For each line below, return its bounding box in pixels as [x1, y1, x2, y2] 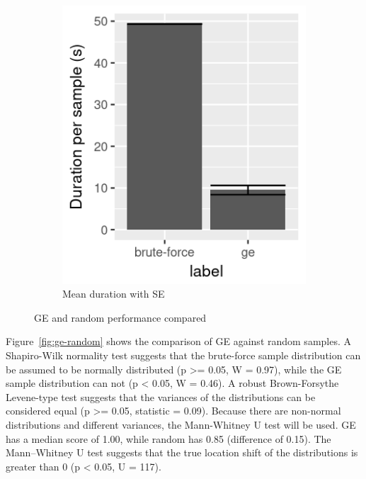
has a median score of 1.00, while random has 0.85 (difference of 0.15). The [6, 431, 331, 446]
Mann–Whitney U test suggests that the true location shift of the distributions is [6, 445, 358, 460]
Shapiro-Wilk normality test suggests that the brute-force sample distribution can [6, 347, 361, 362]
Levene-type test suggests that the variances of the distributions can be [6, 389, 316, 404]
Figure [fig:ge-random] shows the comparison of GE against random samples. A [6, 334, 352, 349]
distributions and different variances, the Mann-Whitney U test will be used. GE [6, 417, 356, 432]
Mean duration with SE [62, 286, 165, 301]
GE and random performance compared [34, 310, 207, 325]
